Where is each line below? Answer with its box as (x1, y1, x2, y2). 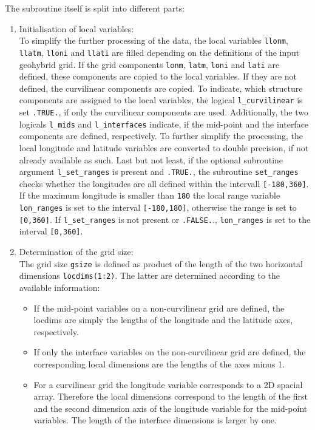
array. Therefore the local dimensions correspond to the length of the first (33, 390, 308, 403)
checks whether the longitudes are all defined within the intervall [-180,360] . (19, 177, 309, 189)
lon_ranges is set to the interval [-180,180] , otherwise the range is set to (19, 201, 297, 214)
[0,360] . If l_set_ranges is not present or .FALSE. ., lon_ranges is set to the (19, 213, 311, 225)
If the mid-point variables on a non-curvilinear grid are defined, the (33, 301, 285, 314)
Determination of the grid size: (19, 245, 134, 258)
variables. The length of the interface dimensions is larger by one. (33, 414, 277, 426)
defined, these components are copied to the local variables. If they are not (19, 70, 297, 83)
